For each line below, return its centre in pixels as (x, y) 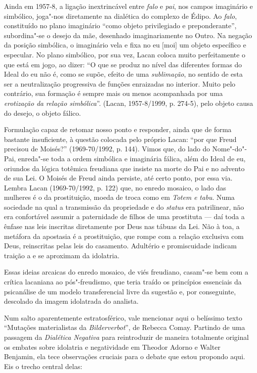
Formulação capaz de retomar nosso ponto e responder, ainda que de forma (118, 129)
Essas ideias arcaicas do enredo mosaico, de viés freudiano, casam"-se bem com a (126, 272)
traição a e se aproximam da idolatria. (62, 255)
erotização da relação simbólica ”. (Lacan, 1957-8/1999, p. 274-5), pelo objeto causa (128, 103)
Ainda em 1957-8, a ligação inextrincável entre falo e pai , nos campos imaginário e (128, 6)
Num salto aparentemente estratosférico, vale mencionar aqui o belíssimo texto (123, 317)
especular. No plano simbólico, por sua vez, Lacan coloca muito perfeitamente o (125, 54)
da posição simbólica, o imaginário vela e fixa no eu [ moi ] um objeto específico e (125, 45)
